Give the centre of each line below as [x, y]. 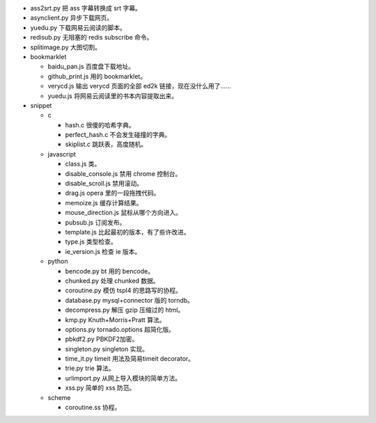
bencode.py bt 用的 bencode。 [110, 271]
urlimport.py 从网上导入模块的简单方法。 [123, 378]
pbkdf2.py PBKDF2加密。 [102, 339]
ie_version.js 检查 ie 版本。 [103, 251]
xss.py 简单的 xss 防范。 [100, 388]
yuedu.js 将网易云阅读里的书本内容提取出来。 [112, 96]
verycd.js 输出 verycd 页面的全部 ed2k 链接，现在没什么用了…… [139, 86]
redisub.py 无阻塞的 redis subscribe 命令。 [92, 38]
